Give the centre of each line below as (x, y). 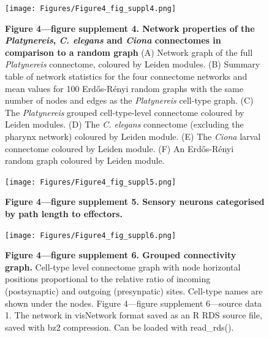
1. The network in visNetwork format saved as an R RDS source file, (134, 315)
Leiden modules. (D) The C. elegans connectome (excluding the (124, 124)
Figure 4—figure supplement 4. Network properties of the (130, 28)
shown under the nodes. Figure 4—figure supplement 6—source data (134, 303)
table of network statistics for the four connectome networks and (126, 76)
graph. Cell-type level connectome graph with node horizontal (123, 267)
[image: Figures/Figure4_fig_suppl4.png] (91, 9)
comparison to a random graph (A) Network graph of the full (129, 52)
